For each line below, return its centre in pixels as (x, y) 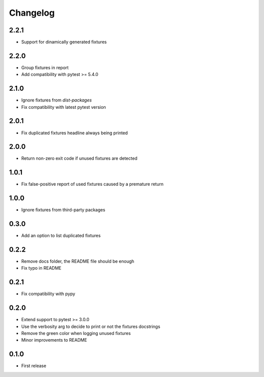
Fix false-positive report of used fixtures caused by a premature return (92, 184)
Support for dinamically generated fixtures (64, 42)
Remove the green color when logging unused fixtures (76, 333)
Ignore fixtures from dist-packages (57, 100)
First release (34, 366)
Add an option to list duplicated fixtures (61, 236)
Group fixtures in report (45, 67)
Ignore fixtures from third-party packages (63, 210)
